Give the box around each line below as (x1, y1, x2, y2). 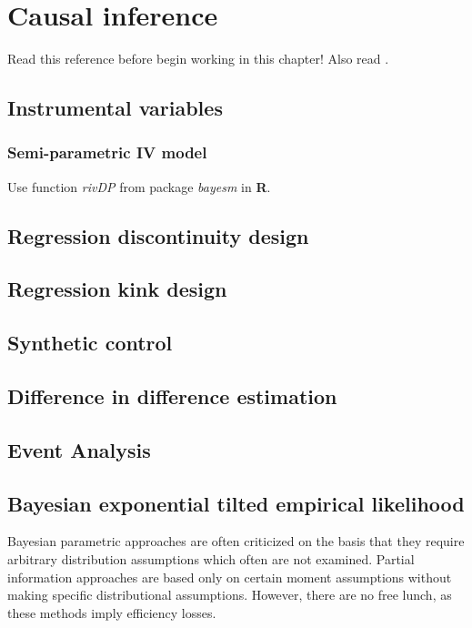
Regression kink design (7, 275, 227, 303)
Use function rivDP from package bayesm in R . (7, 177, 271, 196)
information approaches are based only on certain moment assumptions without (7, 567, 452, 586)
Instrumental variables (7, 94, 223, 122)
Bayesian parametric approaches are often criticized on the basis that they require (7, 532, 465, 551)
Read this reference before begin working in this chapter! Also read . (7, 49, 389, 68)
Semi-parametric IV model (7, 141, 207, 164)
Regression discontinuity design (7, 221, 309, 249)
